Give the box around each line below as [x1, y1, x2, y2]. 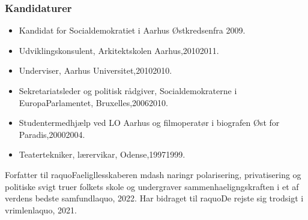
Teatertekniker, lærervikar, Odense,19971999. [19, 148, 186, 161]
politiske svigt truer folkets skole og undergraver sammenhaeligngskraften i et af [5, 180, 299, 192]
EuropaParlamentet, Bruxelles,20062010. [19, 96, 168, 109]
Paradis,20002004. [19, 128, 85, 140]
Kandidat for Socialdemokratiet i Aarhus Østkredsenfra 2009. [19, 24, 246, 37]
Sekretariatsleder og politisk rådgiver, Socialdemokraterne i [19, 85, 237, 97]
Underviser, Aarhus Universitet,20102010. [19, 64, 172, 77]
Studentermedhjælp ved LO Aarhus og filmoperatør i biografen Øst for [19, 116, 280, 129]
